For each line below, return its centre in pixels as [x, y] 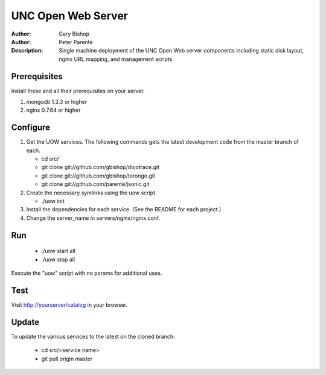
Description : [27, 51]
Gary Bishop [74, 34]
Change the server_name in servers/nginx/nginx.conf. [93, 218]
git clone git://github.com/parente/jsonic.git [95, 184]
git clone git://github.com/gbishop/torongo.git [98, 176]
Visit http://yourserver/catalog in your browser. [69, 304]
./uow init [53, 201]
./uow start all [58, 251]
